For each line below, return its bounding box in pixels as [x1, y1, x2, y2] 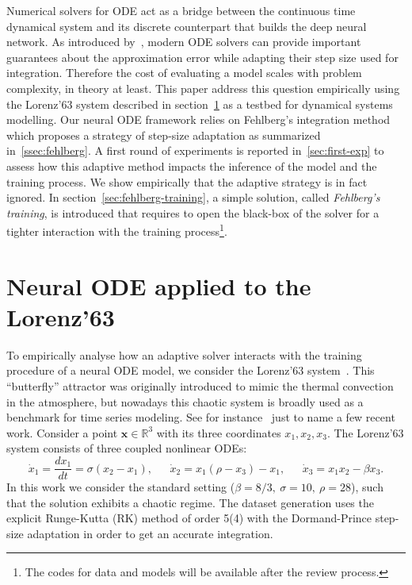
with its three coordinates [156, 424, 281, 441]
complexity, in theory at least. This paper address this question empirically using [6, 79, 400, 96]
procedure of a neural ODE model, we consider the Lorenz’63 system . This [6, 362, 375, 379]
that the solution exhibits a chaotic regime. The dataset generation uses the [6, 494, 374, 510]
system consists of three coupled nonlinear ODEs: [6, 440, 247, 456]
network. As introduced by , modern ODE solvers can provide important [6, 33, 361, 50]
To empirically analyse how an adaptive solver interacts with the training [6, 346, 362, 363]
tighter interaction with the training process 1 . [6, 221, 227, 239]
